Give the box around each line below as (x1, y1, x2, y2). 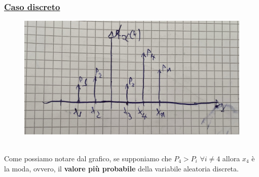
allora (222, 153, 240, 163)
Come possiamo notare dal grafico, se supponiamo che (4, 153, 172, 163)
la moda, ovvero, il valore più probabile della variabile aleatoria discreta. (4, 163, 239, 173)
